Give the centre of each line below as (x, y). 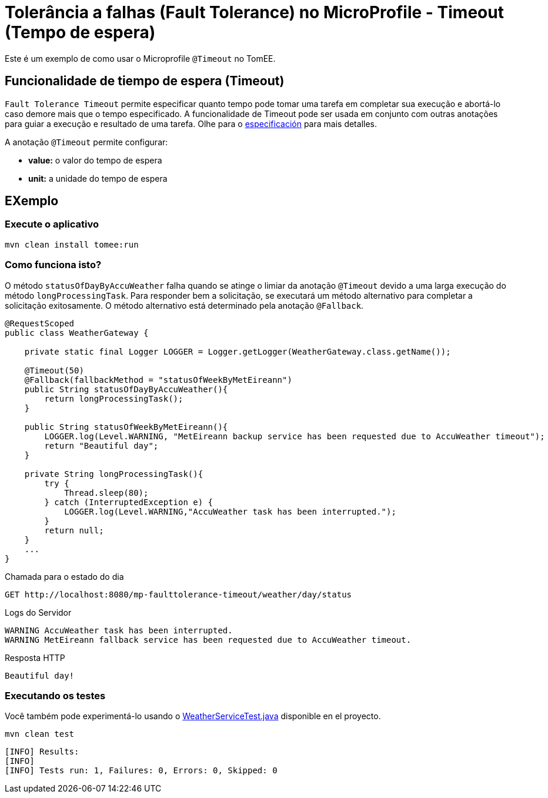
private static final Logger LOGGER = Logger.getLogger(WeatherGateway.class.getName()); (238, 351)
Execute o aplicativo (52, 224)
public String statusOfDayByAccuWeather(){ (126, 389)
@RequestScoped (40, 323)
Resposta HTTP (35, 657)
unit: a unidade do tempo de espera (98, 178)
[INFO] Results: (42, 752)
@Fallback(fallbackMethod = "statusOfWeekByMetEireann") (158, 380)
